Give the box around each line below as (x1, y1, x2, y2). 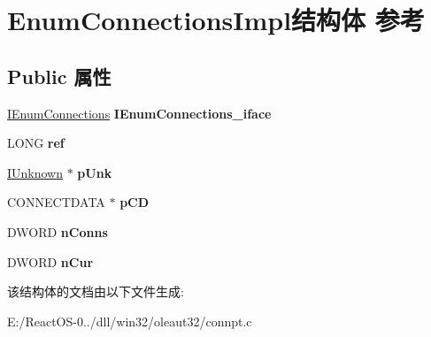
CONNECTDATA (7, 193, 105, 211)
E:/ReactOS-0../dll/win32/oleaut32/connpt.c (7, 311, 252, 330)
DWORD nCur (7, 252, 94, 271)
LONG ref (7, 134, 65, 152)
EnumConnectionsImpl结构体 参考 (7, 2, 425, 38)
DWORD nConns (7, 222, 108, 241)
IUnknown (7, 163, 64, 181)
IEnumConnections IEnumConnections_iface (7, 103, 272, 122)
